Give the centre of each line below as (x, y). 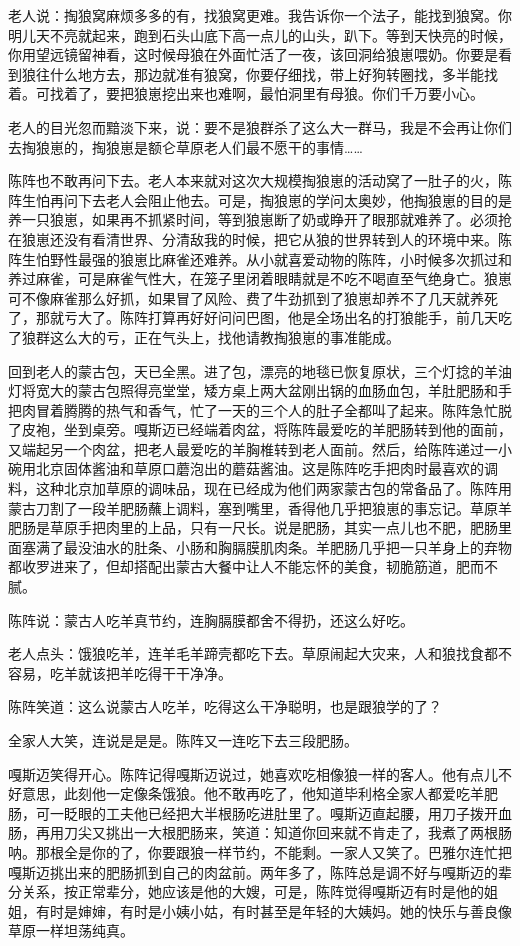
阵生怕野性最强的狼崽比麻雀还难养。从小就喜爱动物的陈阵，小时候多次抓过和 (260, 258)
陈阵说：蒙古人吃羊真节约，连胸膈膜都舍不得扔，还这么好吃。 (211, 619)
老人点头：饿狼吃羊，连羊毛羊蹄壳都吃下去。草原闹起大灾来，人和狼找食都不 (260, 653)
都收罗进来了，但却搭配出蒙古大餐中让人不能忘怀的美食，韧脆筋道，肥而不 (253, 566)
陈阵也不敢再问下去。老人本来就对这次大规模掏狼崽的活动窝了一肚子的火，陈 (260, 180)
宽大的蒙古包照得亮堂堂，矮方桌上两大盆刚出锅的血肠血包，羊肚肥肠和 (266, 390)
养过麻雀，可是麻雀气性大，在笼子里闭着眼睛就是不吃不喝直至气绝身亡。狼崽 (260, 278)
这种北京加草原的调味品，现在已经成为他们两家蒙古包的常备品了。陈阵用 (273, 488)
